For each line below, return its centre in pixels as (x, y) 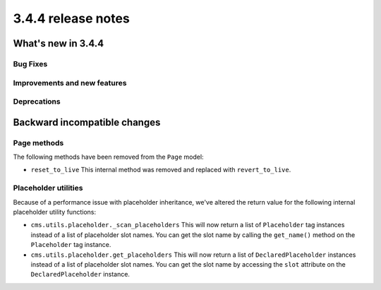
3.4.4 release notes (71, 18)
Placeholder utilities (48, 188)
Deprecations (37, 102)
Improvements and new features (70, 83)
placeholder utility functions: (55, 212)
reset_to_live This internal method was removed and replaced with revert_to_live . (161, 170)
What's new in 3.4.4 (59, 43)
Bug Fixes (30, 64)
